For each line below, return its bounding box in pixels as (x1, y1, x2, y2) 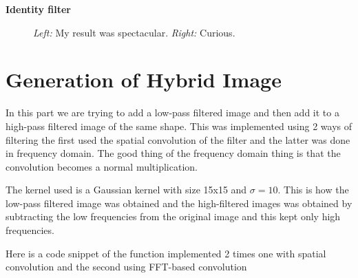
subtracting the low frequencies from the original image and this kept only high (6, 209, 341, 224)
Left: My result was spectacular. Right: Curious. (33, 25, 235, 39)
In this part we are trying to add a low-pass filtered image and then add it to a (6, 105, 339, 120)
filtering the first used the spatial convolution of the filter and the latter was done (6, 132, 350, 147)
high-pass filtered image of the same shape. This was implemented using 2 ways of (6, 118, 352, 133)
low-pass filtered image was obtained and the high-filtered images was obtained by (6, 195, 352, 210)
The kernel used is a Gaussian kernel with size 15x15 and (6, 182, 247, 197)
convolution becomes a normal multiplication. (6, 159, 198, 173)
